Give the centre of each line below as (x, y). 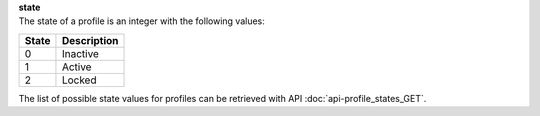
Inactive (80, 53)
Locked (79, 80)
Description (90, 40)
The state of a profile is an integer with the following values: (141, 21)
